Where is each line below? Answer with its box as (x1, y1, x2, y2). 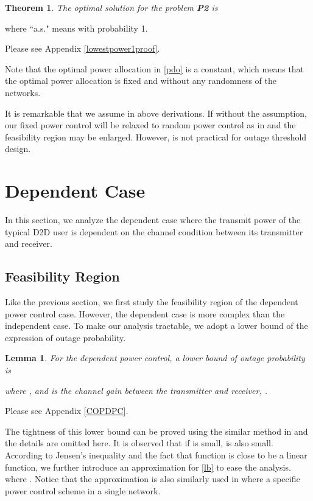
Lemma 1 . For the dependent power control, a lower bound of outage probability (5, 351, 305, 364)
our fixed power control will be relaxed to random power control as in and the (5, 119, 296, 131)
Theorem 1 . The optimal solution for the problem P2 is (5, 1, 218, 13)
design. (5, 142, 31, 155)
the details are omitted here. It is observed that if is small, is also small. (5, 437, 273, 449)
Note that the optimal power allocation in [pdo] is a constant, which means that (5, 62, 304, 75)
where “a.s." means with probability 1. (5, 21, 148, 34)
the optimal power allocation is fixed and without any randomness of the (5, 74, 276, 87)
